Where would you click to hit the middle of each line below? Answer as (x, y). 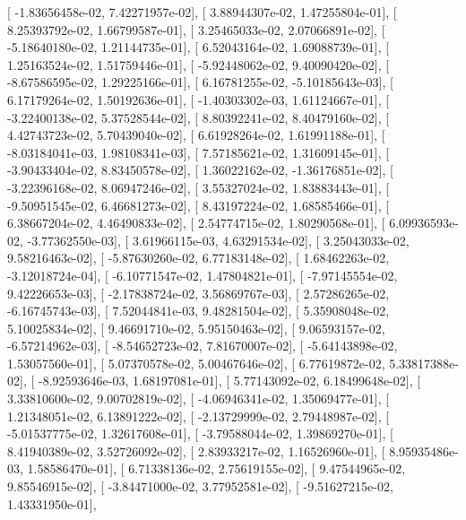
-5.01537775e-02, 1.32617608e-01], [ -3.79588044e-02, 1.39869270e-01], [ (200, 433)
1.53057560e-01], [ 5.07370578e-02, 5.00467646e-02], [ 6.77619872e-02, (196, 363)
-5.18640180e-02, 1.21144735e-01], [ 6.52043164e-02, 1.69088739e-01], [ (198, 47)
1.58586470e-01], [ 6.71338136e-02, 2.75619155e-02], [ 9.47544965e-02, (216, 468)
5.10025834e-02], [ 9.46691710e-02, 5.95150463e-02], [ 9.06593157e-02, (196, 328)
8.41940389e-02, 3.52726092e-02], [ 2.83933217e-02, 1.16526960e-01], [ (196, 451)
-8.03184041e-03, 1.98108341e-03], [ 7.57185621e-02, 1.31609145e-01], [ (198, 152)
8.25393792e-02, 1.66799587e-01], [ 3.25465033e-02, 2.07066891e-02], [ (196, 29)
